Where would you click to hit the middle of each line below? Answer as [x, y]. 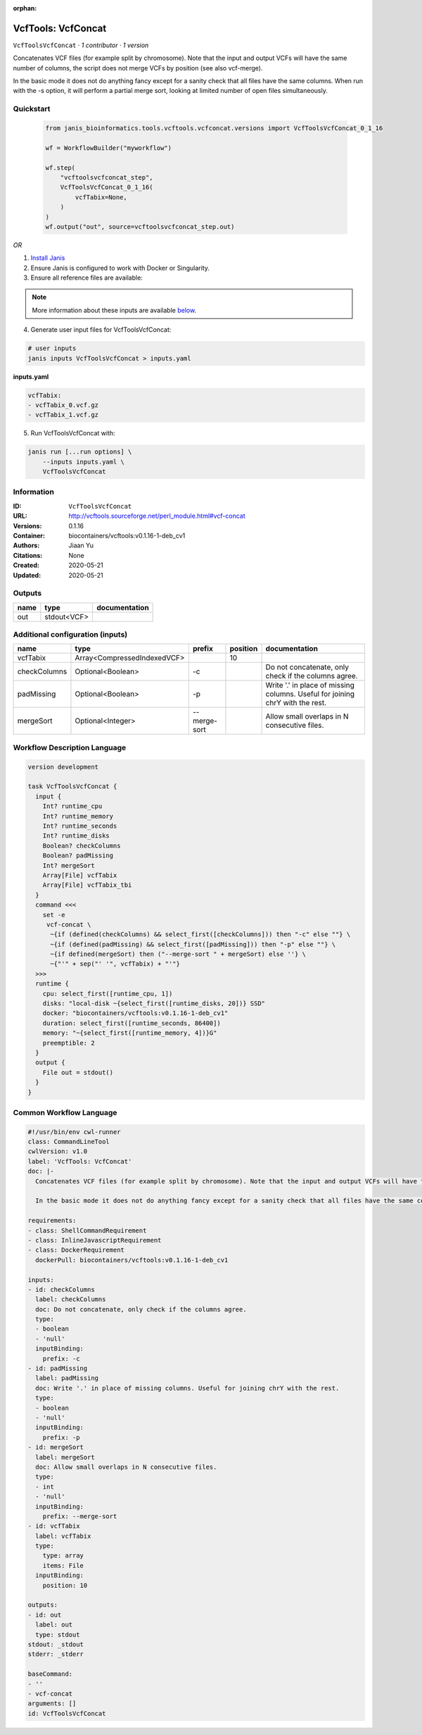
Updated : [27, 575]
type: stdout [58, 1635]
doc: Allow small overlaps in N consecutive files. [126, 1467]
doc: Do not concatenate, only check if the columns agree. [141, 1309]
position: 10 [65, 1585]
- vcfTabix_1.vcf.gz [63, 415]
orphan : [25, 8]
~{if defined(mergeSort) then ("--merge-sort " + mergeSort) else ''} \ [178, 954]
